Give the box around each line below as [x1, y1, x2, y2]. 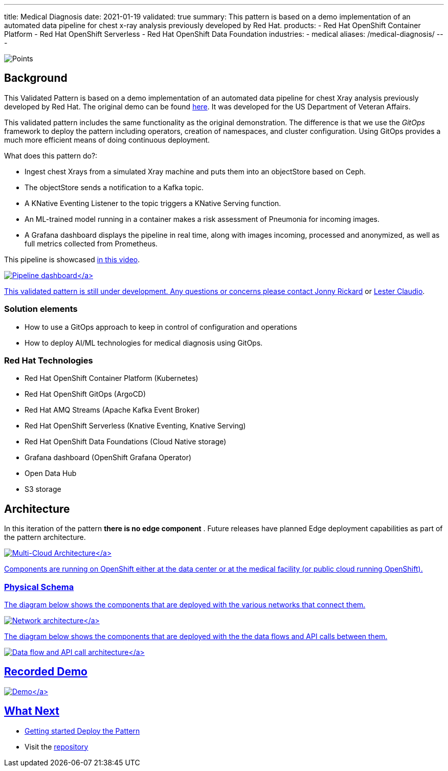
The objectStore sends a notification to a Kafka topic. [25, 183, 204, 192]
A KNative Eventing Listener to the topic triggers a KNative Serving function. [25, 198, 281, 208]
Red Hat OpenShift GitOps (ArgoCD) [25, 390, 146, 399]
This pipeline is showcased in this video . [4, 255, 140, 264]
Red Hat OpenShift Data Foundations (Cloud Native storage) [25, 437, 227, 446]
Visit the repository [25, 742, 88, 751]
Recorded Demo [4, 665, 87, 678]
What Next [4, 705, 59, 718]
